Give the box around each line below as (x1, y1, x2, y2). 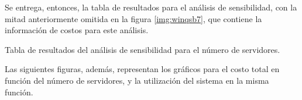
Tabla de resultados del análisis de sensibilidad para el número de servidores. (5, 43, 280, 55)
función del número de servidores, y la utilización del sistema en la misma (5, 74, 269, 86)
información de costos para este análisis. (5, 24, 149, 36)
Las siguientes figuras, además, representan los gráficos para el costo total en (5, 63, 280, 75)
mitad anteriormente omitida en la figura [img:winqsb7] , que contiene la (5, 12, 262, 24)
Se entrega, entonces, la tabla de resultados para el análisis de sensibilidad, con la (5, 1, 297, 13)
